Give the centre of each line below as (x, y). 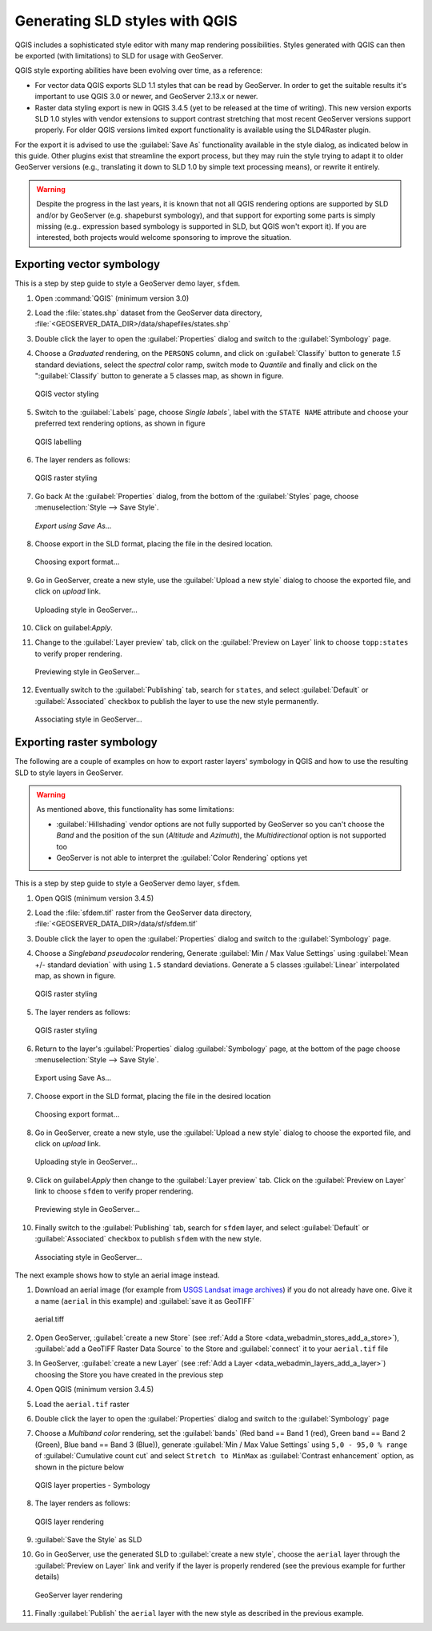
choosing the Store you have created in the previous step (129, 1374)
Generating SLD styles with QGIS (126, 21)
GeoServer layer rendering (79, 1595)
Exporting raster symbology (86, 743)
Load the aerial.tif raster (82, 1404)
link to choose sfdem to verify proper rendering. (114, 1191)
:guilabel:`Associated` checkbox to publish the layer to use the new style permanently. (177, 701)
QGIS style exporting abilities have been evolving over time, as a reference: (139, 70)
